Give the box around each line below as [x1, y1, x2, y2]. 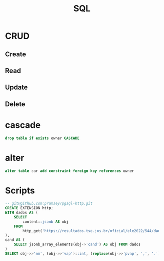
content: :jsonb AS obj [22, 219, 69, 224]
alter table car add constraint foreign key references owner [5, 168, 134, 173]
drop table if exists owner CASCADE [5, 136, 80, 141]
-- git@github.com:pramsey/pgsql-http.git [5, 201, 93, 206]
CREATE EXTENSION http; [5, 206, 54, 211]
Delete [5, 100, 25, 108]
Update [5, 83, 28, 92]
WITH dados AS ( [5, 210, 38, 215]
